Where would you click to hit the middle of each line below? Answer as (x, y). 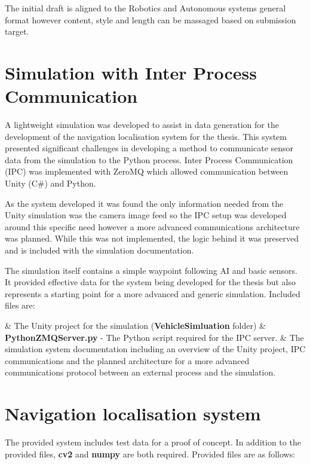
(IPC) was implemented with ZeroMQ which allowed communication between (147, 171)
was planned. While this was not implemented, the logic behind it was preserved (152, 238)
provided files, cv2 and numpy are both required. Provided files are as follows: (150, 454)
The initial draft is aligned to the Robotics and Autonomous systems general (145, 8)
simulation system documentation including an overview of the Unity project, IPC (155, 349)
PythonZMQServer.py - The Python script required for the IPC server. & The (154, 337)
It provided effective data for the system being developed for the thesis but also (150, 282)
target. (17, 31)
